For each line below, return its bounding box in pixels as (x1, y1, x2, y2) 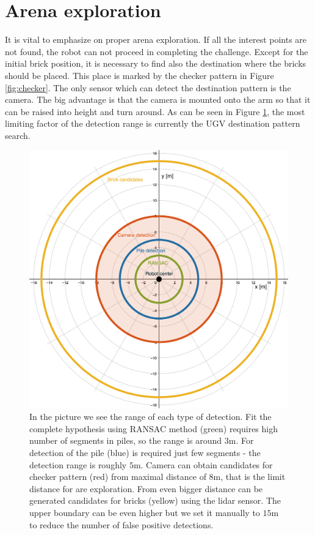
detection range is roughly (29, 458, 127, 471)
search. (5, 129, 31, 141)
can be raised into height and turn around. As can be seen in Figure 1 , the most (5, 105, 305, 118)
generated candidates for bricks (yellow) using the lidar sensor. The (29, 494, 281, 507)
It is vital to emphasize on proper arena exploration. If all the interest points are (5, 33, 307, 46)
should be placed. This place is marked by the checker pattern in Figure (5, 69, 274, 81)
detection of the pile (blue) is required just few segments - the (29, 446, 261, 458)
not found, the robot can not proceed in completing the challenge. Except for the (5, 45, 308, 58)
